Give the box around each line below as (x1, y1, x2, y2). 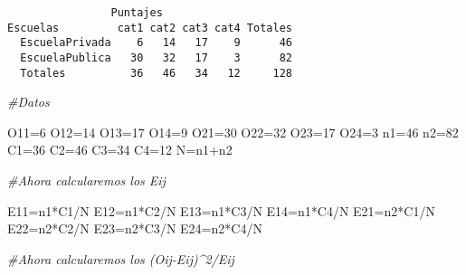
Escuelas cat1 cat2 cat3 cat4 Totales (7, 21, 292, 34)
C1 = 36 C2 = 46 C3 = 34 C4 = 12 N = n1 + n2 (7, 140, 233, 159)
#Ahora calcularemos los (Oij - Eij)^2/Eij (7, 249, 234, 268)
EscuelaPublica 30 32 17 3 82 (20, 51, 292, 64)
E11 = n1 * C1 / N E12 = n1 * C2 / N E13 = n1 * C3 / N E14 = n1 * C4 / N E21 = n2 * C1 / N (7, 201, 435, 220)
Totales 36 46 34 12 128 (20, 66, 292, 80)
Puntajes (110, 6, 163, 19)
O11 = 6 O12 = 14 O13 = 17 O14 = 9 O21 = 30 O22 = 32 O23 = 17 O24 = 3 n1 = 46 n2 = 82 (7, 122, 459, 141)
